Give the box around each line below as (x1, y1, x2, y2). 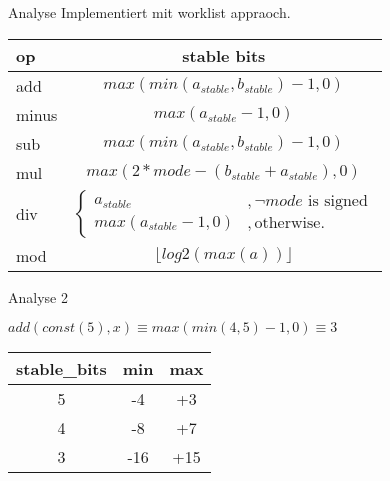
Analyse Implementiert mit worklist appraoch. (8, 2, 291, 22)
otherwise (254, 215, 321, 232)
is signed (308, 193, 368, 210)
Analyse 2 (8, 286, 68, 307)
